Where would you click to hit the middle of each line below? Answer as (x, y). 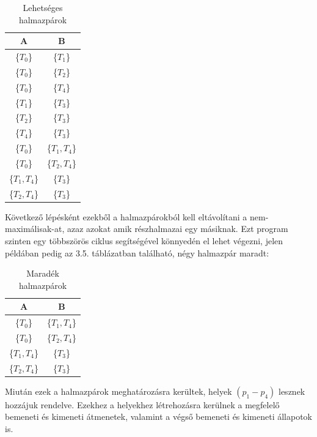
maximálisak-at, (35, 229)
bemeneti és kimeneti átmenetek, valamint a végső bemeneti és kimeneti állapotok (158, 416)
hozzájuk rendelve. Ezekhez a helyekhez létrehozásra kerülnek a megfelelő (142, 404)
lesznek (292, 391)
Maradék (43, 273)
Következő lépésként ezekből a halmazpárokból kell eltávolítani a (126, 216)
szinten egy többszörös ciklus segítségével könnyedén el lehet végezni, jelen (144, 240)
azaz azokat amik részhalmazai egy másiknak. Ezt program (177, 229)
